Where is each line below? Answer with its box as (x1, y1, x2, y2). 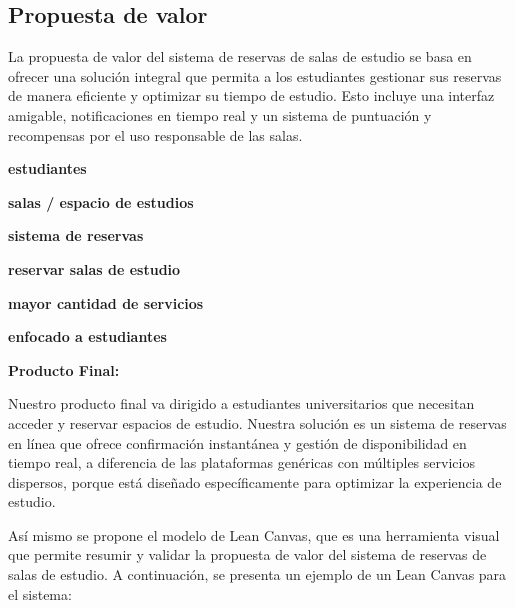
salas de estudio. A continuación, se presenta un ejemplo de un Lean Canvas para (8, 564, 507, 585)
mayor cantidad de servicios (8, 292, 204, 313)
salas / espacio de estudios (8, 191, 194, 212)
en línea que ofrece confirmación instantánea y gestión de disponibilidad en (8, 432, 467, 453)
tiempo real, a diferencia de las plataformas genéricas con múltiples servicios (8, 452, 475, 473)
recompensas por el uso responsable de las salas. (8, 124, 303, 145)
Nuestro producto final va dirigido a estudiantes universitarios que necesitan (8, 393, 475, 414)
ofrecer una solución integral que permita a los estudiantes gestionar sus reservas (8, 65, 502, 86)
